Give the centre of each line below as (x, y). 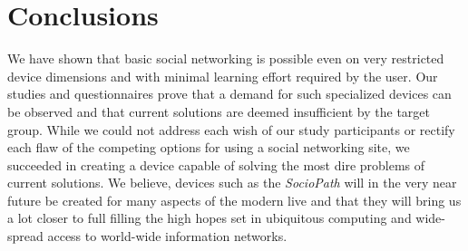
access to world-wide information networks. (167, 236)
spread (25, 236)
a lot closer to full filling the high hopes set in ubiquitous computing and (210, 218)
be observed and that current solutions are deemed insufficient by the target (219, 111)
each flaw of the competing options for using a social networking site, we (209, 147)
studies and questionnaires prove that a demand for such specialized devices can (229, 94)
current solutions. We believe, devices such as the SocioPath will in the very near (232, 183)
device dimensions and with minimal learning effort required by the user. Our (223, 76)
